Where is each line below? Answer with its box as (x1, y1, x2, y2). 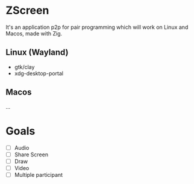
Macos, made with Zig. (5, 29, 63, 37)
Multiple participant (14, 171, 63, 178)
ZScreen (5, 4, 49, 17)
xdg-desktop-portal (14, 70, 64, 77)
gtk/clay (14, 63, 35, 70)
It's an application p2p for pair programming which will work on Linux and (5, 23, 189, 31)
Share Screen (14, 151, 49, 158)
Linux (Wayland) (5, 48, 69, 58)
